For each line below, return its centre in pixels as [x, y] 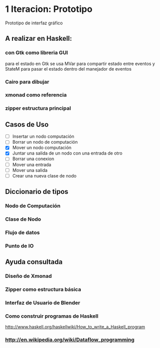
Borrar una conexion [33, 159]
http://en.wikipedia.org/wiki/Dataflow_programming [70, 340]
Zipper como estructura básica [43, 289]
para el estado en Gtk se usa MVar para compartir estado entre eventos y [80, 64]
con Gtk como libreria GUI [37, 53]
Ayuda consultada [34, 262]
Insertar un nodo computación [43, 136]
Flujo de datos [23, 232]
